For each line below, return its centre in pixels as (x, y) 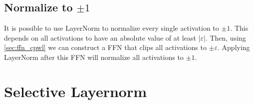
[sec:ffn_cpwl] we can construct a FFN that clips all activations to (105, 47)
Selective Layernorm (76, 91)
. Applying (234, 47)
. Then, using (226, 37)
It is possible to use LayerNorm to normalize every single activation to (112, 28)
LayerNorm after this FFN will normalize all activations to (94, 57)
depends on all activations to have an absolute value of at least (100, 37)
